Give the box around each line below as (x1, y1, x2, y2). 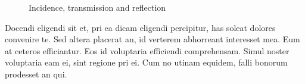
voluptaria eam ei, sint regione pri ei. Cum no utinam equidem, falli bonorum (5, 56, 288, 69)
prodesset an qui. (5, 67, 67, 80)
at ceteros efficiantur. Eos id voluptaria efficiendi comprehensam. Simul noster (5, 44, 290, 57)
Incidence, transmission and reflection (29, 1, 166, 13)
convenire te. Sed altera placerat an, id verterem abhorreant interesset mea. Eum (5, 33, 300, 45)
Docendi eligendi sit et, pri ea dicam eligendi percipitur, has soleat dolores (5, 21, 276, 33)
